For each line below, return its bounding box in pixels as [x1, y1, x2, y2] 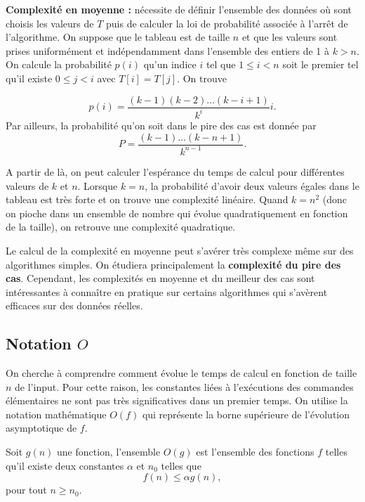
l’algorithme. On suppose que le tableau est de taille [6, 30, 230, 44]
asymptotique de [6, 420, 77, 435]
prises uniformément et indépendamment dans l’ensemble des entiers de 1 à [6, 43, 329, 58]
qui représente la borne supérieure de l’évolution [142, 406, 350, 421]
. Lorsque [77, 178, 118, 193]
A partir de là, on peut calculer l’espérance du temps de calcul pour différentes [6, 164, 345, 179]
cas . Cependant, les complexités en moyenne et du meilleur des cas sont [6, 271, 315, 285]
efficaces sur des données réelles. [6, 298, 143, 313]
